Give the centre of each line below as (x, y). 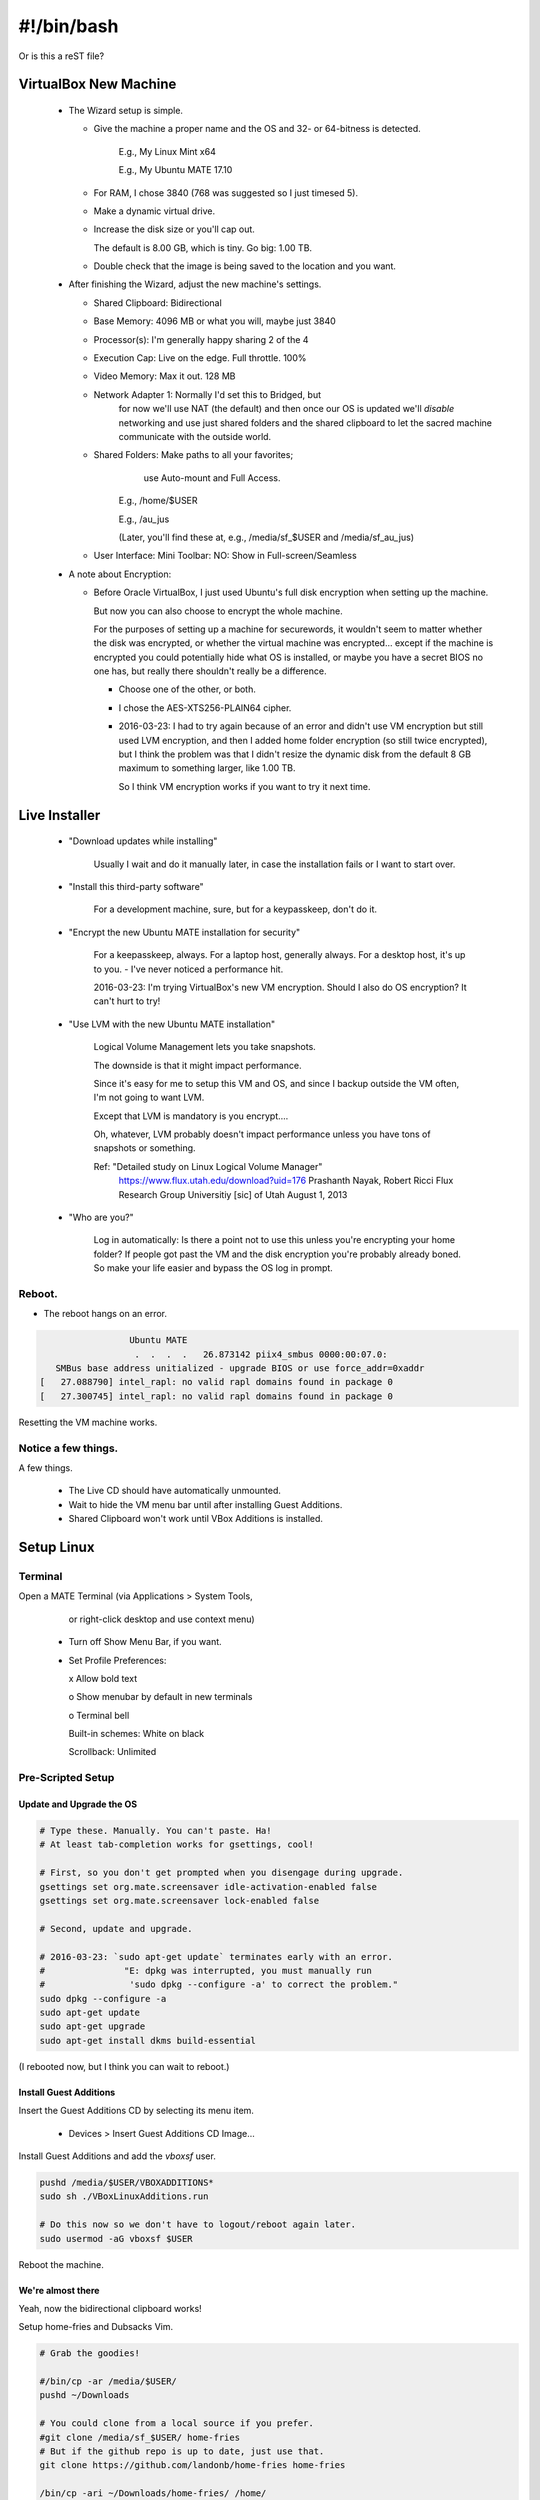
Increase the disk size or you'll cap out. (174, 229)
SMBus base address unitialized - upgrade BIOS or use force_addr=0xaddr (240, 1368)
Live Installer (59, 815)
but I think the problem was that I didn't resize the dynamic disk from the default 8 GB (295, 754)
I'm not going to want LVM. (149, 1097)
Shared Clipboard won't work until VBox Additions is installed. (196, 1519)
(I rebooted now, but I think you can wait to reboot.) (124, 2066)
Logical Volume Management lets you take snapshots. (205, 1047)
